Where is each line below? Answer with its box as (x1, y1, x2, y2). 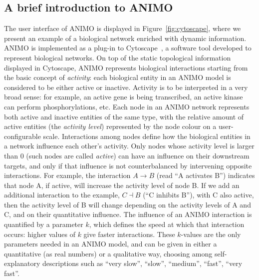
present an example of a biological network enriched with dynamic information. (4, 32, 247, 43)
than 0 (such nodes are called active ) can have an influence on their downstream (4, 150, 250, 160)
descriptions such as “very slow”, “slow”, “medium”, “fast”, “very (42, 258, 243, 268)
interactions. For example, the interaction (4, 170, 131, 180)
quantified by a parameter (4, 219, 83, 229)
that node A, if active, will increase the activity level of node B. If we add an (4, 179, 240, 190)
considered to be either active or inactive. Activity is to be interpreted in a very (4, 81, 248, 92)
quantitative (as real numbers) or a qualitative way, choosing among (4, 248, 213, 258)
